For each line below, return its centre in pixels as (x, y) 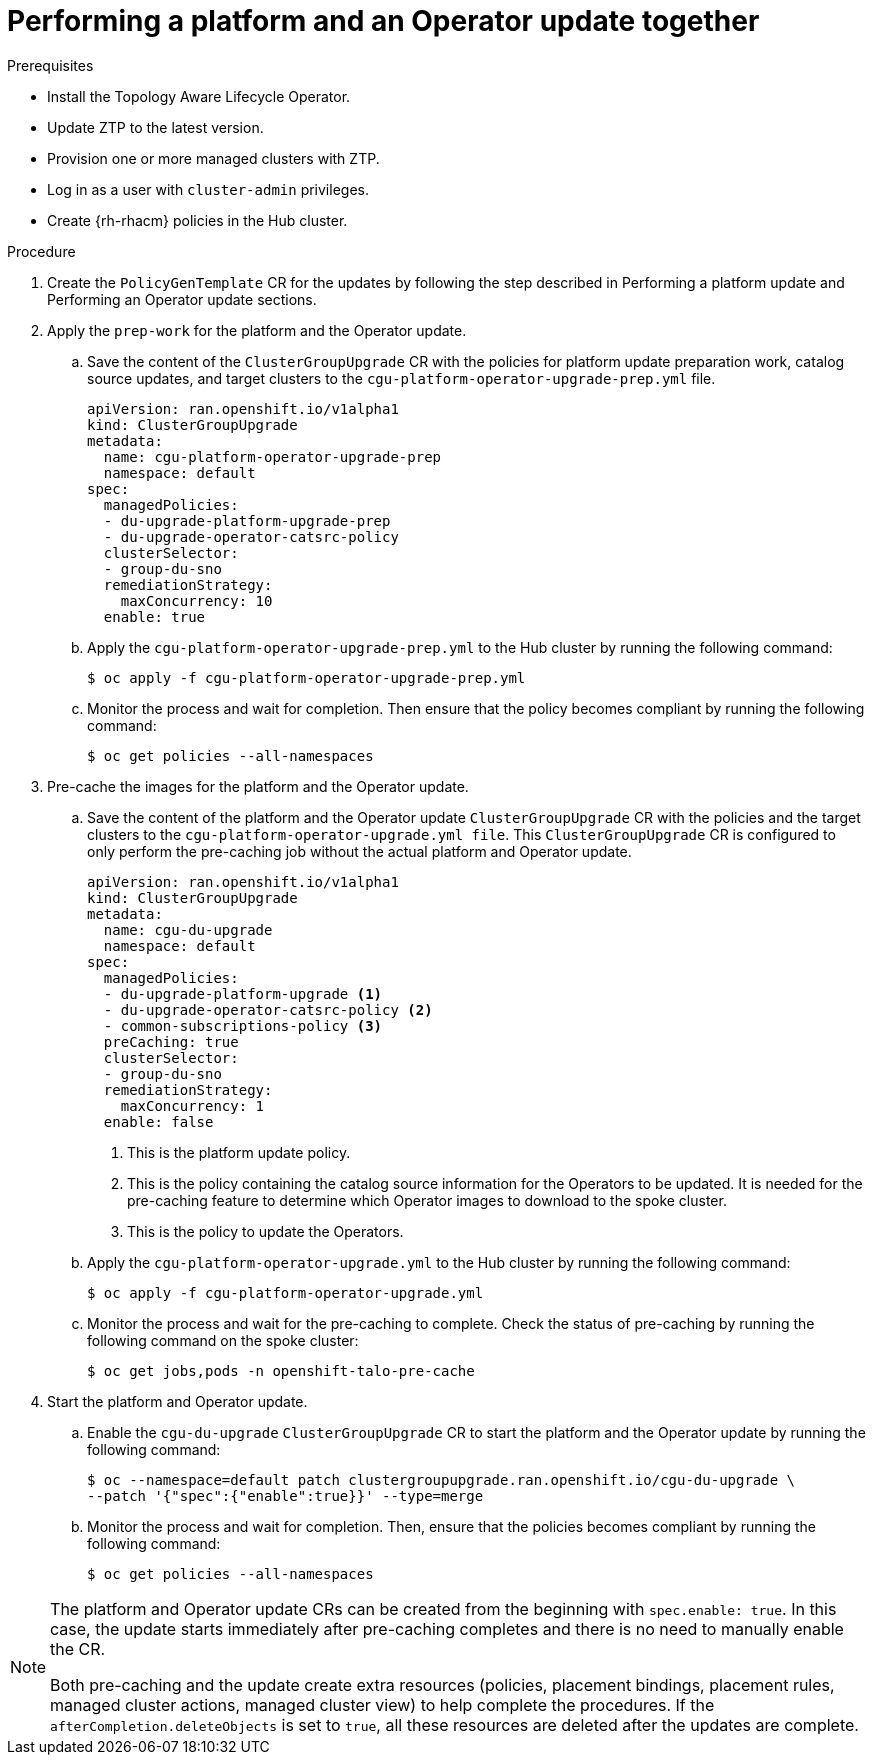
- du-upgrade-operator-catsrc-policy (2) (268, 1009)
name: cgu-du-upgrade (188, 929)
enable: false (158, 1121)
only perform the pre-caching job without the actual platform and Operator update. (359, 851)
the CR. (78, 1648)
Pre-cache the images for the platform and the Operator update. (258, 786)
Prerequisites (50, 65)
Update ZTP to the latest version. (155, 127)
